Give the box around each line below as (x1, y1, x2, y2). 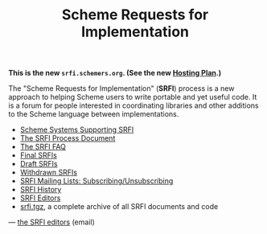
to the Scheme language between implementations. (8, 109, 179, 119)
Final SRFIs (19, 150, 58, 160)
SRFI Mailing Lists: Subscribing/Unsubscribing (19, 176, 174, 186)
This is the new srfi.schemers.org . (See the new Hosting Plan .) (8, 68, 222, 78)
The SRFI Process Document (19, 133, 116, 143)
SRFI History (19, 185, 62, 195)
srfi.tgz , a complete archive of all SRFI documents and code (19, 202, 219, 211)
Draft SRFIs (19, 159, 58, 169)
